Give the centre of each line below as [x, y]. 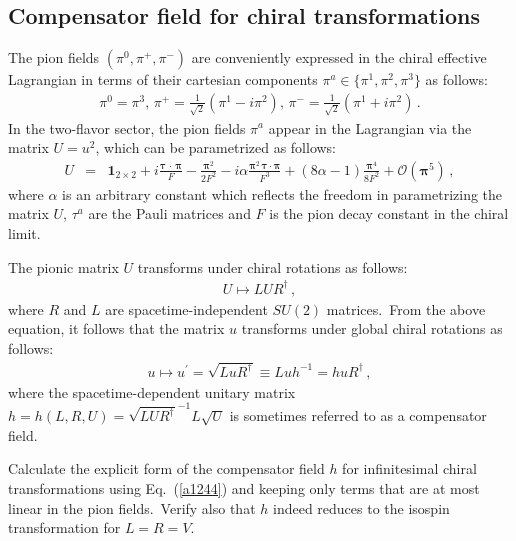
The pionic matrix [63, 266]
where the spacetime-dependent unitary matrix [152, 391]
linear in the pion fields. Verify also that [132, 507]
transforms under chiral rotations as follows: [272, 266]
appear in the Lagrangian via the [370, 127]
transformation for [64, 527]
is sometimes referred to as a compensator [358, 415]
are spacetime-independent [186, 308]
